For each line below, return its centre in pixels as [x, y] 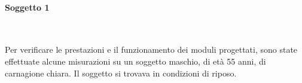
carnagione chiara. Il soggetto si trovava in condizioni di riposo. [121, 73]
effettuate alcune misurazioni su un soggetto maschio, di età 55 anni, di [135, 61]
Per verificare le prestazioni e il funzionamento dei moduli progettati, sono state [151, 50]
